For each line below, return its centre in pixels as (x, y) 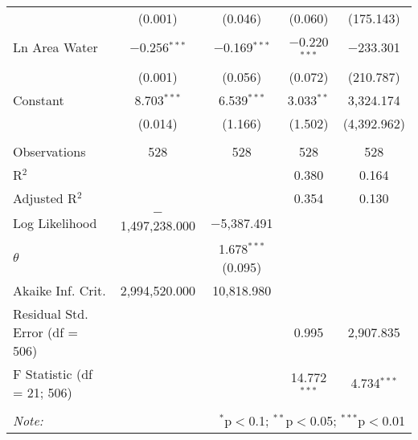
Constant (39, 100)
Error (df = (45, 332)
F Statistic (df (53, 373)
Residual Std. (51, 313)
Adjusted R (45, 198)
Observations (49, 151)
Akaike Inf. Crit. (59, 290)
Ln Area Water (55, 47)
